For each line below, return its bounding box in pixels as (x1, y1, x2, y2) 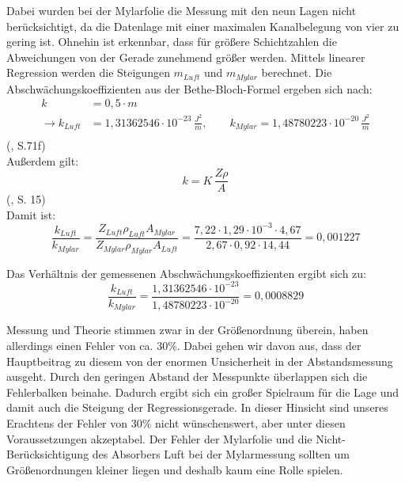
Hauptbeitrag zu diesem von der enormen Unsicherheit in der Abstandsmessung (6, 352, 393, 369)
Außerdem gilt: (6, 152, 79, 169)
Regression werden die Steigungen (6, 64, 170, 81)
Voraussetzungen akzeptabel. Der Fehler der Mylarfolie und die (6, 430, 312, 447)
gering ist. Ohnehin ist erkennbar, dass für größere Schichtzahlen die (6, 33, 337, 50)
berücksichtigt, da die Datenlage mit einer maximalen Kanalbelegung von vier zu (6, 17, 399, 34)
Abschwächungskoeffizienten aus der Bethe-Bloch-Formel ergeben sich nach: (6, 80, 373, 97)
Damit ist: (6, 206, 56, 222)
